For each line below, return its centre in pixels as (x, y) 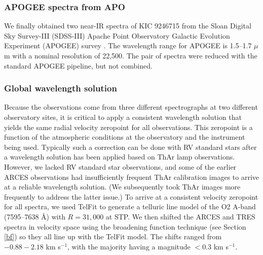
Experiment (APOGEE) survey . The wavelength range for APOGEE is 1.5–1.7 (128, 45)
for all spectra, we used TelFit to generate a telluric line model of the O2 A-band (130, 206)
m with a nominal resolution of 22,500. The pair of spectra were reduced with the (131, 55)
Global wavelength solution (61, 88)
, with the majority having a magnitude (129, 246)
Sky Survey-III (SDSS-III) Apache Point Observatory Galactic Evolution (117, 35)
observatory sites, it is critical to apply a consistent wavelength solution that (123, 117)
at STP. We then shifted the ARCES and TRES (180, 216)
